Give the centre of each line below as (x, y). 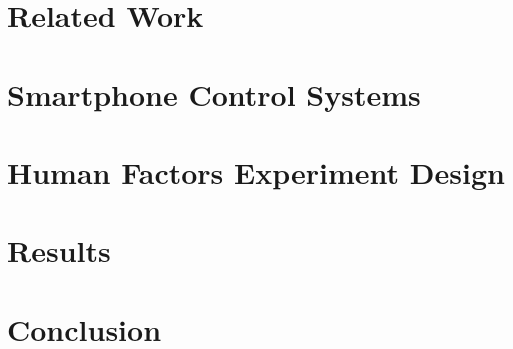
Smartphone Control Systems (214, 93)
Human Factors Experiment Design (256, 171)
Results (59, 250)
